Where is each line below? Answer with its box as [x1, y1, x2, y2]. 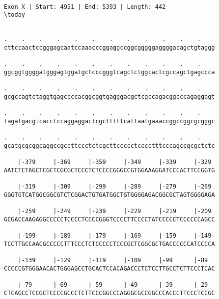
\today [4, 11, 25, 19]
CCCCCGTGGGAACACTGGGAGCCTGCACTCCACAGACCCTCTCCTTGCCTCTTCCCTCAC [4, 265, 215, 272]
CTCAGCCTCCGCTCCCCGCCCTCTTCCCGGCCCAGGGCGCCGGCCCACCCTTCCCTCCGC [4, 289, 215, 297]
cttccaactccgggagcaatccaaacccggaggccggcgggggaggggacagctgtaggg [4, 44, 215, 51]
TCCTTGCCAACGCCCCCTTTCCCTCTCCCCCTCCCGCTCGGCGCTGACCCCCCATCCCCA [4, 240, 215, 247]
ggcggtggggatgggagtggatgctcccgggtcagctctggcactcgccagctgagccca [4, 68, 215, 76]
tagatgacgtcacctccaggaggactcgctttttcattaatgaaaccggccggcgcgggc [4, 117, 215, 125]
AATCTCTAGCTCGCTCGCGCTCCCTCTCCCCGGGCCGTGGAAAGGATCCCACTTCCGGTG [4, 166, 215, 174]
